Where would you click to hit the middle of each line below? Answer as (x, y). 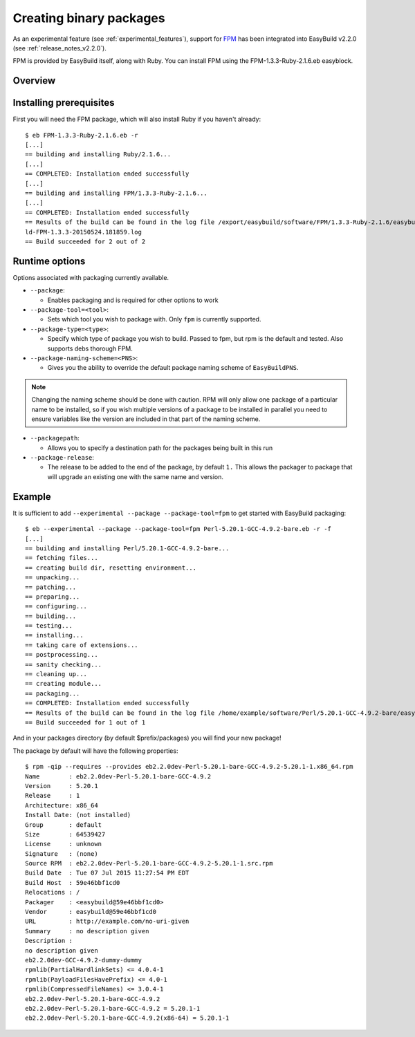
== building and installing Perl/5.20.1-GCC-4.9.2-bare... (127, 548)
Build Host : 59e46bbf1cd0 (73, 882)
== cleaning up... (56, 674)
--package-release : (62, 458)
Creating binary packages (89, 18)
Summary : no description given (87, 931)
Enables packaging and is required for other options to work (133, 300)
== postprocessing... (62, 655)
